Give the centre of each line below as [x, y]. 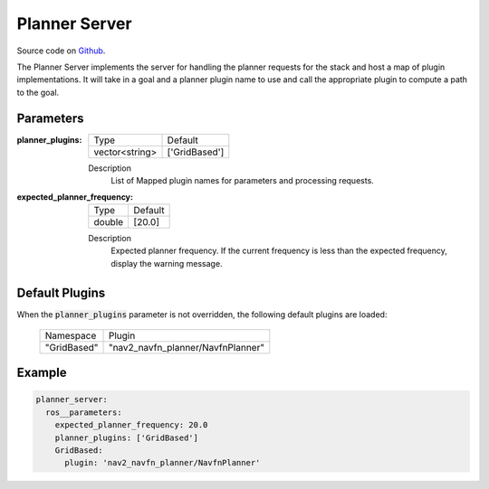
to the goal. [38, 92]
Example [42, 373]
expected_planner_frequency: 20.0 [131, 425]
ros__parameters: [84, 412]
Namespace [71, 335]
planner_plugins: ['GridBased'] [127, 437]
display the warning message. [167, 263]
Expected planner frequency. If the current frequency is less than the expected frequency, [279, 251]
